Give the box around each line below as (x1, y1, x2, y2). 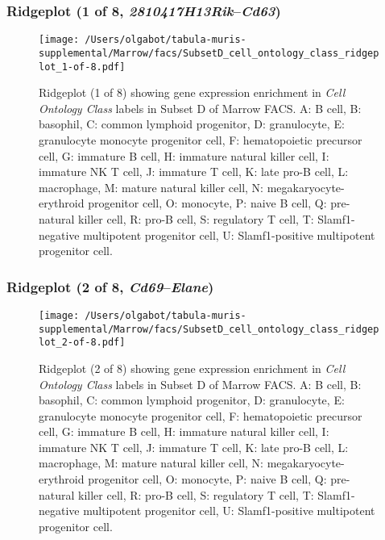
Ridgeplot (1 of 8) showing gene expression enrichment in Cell (39, 84, 346, 101)
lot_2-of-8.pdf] (39, 337, 126, 349)
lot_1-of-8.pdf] (39, 61, 126, 73)
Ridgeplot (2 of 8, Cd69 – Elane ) (6, 276, 214, 296)
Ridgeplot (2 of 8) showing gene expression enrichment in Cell (39, 359, 346, 376)
